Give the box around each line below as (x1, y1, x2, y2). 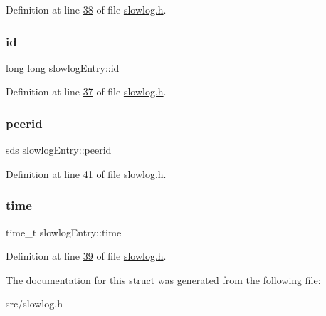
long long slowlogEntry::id (6, 60, 120, 75)
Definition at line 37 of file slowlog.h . (6, 84, 167, 99)
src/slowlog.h (6, 296, 63, 311)
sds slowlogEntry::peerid (6, 142, 112, 157)
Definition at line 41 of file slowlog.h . (6, 166, 167, 181)
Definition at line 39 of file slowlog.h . (6, 248, 167, 263)
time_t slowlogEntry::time (6, 224, 122, 239)
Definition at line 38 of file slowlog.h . (6, 2, 167, 16)
